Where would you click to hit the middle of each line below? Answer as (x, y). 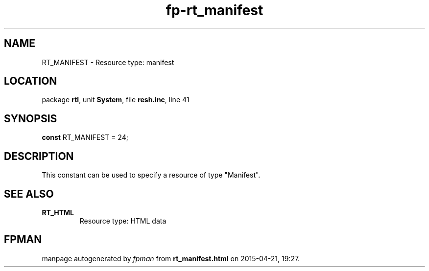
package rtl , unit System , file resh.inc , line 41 (116, 100)
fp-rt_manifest (214, 10)
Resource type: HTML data (123, 221)
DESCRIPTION (39, 156)
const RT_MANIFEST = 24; (85, 137)
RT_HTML (58, 212)
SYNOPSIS (31, 118)
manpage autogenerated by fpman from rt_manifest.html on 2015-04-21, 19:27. (171, 258)
